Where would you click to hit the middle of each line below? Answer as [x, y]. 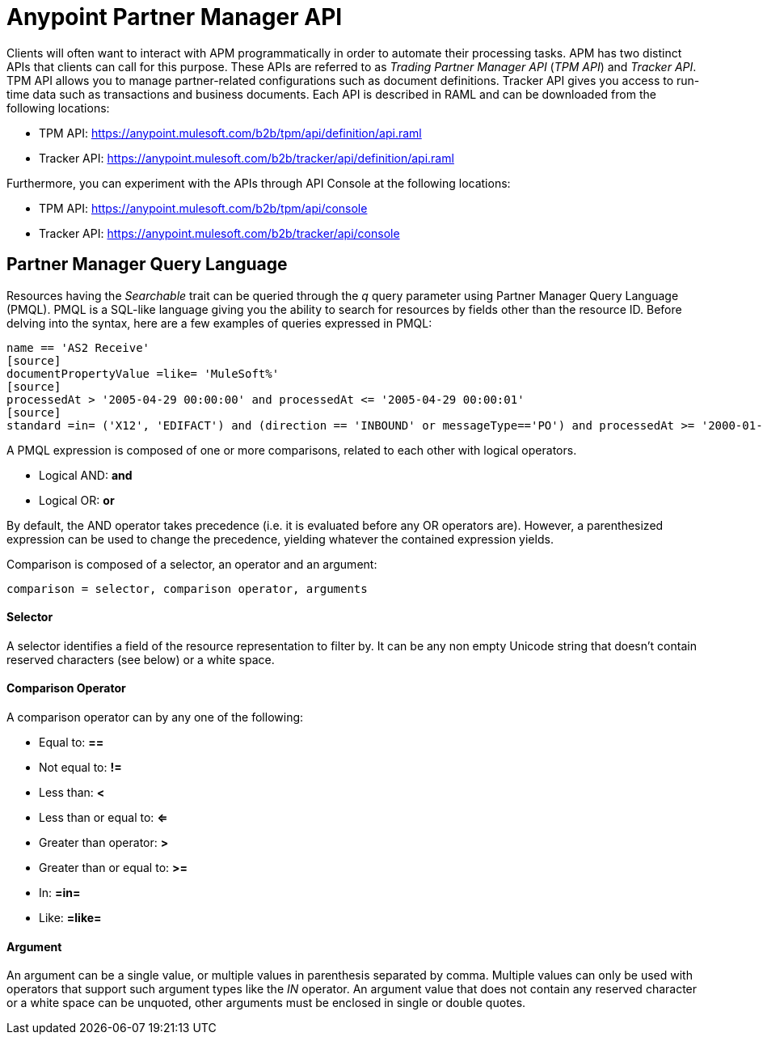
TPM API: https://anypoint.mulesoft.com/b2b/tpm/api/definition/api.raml [230, 133]
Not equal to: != [80, 768]
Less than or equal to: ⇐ [103, 818]
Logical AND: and [86, 475]
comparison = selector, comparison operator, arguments [187, 588]
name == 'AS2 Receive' [78, 347]
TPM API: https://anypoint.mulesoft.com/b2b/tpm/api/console [203, 208]
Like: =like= [70, 918]
